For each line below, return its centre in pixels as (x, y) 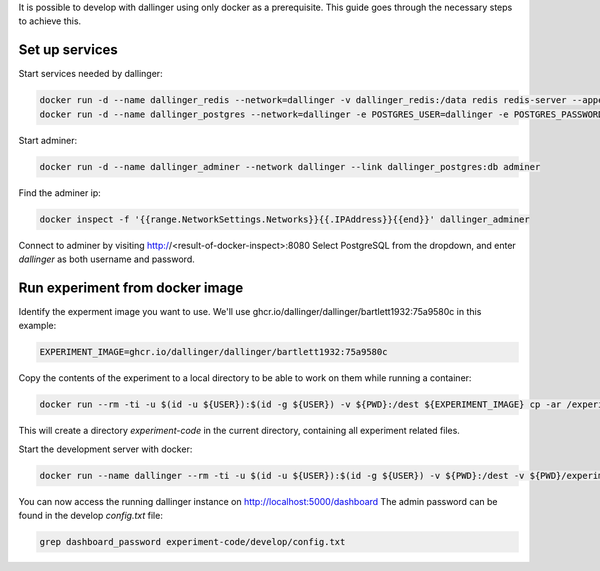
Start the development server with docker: (105, 449)
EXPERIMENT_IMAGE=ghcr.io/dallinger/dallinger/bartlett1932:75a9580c (213, 352)
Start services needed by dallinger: (91, 74)
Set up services (68, 50)
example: (37, 326)
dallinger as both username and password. (106, 259)
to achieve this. (50, 21)
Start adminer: (48, 140)
